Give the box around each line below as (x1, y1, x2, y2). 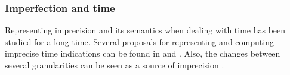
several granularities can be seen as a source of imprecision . (5, 59, 224, 71)
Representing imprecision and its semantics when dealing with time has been (5, 24, 286, 36)
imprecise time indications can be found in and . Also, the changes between (5, 47, 280, 60)
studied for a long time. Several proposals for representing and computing (5, 35, 274, 48)
